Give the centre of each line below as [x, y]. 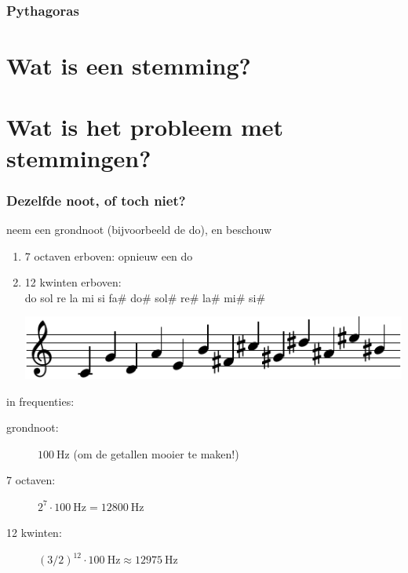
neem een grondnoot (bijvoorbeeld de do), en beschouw [139, 229]
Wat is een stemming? [129, 66]
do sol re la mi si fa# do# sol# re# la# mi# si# [145, 297]
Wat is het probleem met [145, 127]
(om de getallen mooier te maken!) [156, 453]
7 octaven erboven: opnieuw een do [109, 255]
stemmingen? [79, 157]
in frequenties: [40, 401]
